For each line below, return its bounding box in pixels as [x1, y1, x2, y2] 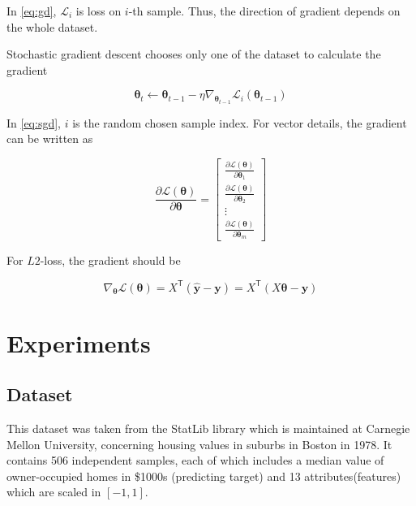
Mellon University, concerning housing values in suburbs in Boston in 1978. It [6, 435, 392, 452]
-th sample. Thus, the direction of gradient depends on [128, 2, 401, 19]
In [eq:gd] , [6, 2, 57, 19]
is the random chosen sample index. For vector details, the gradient [72, 114, 407, 131]
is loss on [75, 2, 122, 19]
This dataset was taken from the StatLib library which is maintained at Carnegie [6, 420, 410, 437]
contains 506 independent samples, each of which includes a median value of [6, 452, 384, 469]
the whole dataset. [6, 18, 98, 35]
